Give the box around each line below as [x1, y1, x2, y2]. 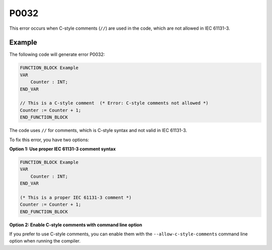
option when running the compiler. [9, 238, 81, 244]
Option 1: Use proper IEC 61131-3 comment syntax [9, 146, 116, 152]
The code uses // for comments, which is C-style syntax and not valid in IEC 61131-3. [9, 128, 187, 134]
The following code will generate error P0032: [9, 51, 105, 57]
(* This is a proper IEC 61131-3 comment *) [20, 195, 132, 200]
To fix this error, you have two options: [9, 137, 89, 143]
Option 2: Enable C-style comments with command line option [9, 222, 143, 228]
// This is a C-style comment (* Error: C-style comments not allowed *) [20, 100, 209, 106]
